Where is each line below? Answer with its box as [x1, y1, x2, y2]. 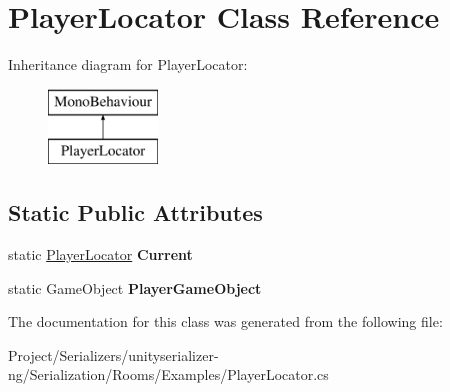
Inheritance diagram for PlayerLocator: [8, 54, 248, 75]
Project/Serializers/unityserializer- [8, 344, 219, 365]
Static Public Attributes [8, 197, 263, 228]
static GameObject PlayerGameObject [8, 277, 262, 298]
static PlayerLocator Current [8, 244, 193, 265]
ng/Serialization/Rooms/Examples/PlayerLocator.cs [8, 364, 329, 385]
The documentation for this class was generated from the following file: [8, 311, 443, 332]
